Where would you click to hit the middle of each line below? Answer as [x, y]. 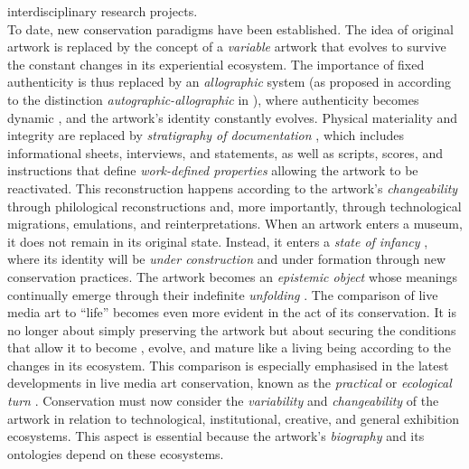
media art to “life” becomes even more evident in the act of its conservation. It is [232, 312]
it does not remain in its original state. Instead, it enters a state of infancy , [218, 241]
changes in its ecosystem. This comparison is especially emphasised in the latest [228, 365]
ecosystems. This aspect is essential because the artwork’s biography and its [216, 436]
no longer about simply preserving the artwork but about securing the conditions [232, 329]
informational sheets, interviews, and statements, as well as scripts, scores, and [225, 152]
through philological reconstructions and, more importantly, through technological [234, 206]
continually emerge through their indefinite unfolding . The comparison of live [223, 294]
